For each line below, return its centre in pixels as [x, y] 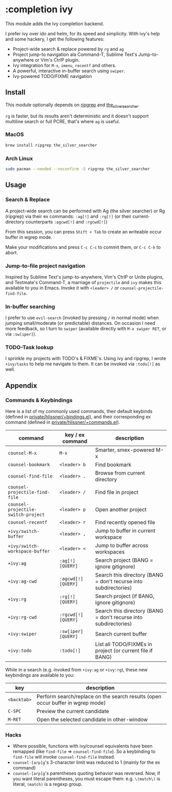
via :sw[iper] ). [21, 334]
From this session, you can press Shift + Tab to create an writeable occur [84, 231]
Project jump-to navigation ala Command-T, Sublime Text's [75, 54]
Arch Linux [19, 159]
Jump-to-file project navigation [45, 266]
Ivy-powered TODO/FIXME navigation [52, 76]
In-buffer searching [30, 306]
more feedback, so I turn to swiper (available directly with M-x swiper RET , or [86, 329]
